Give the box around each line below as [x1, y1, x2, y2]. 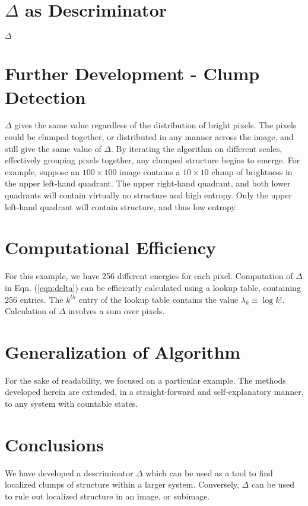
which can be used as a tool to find [145, 466, 273, 479]
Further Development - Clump [5, 61, 260, 86]
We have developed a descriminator [5, 466, 134, 479]
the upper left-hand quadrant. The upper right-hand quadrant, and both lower [5, 177, 291, 189]
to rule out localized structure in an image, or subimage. [5, 489, 210, 502]
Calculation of [5, 305, 56, 317]
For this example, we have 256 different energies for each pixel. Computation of [5, 270, 293, 282]
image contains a [119, 165, 180, 178]
